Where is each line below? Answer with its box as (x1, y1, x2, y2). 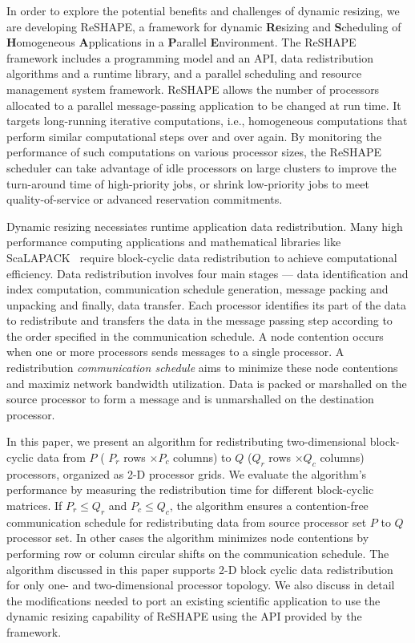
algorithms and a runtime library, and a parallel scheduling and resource (6, 65, 362, 82)
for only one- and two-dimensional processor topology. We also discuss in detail (6, 576, 395, 593)
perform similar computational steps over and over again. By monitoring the (6, 127, 382, 144)
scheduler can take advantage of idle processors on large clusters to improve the (6, 159, 397, 176)
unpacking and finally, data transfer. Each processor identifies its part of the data (6, 296, 406, 313)
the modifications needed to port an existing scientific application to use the (6, 592, 381, 609)
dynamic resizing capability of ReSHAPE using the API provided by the (6, 608, 362, 625)
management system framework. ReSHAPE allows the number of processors (6, 80, 380, 97)
